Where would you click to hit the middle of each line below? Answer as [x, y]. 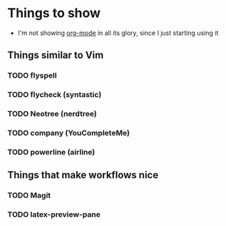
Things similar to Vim [56, 55]
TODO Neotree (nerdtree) [52, 114]
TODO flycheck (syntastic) [55, 95]
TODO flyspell [32, 76]
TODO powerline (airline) [51, 152]
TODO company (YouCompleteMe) [69, 133]
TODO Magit [29, 195]
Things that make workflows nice [83, 175]
